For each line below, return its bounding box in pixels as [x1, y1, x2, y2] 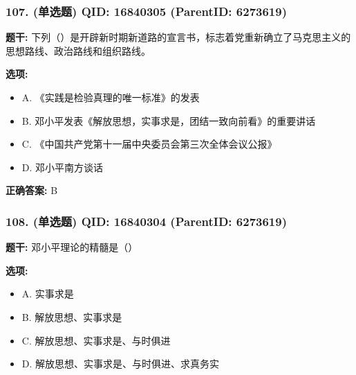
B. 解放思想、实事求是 [21, 309, 122, 324]
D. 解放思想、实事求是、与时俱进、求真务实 [21, 356, 220, 371]
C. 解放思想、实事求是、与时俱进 [21, 333, 171, 347]
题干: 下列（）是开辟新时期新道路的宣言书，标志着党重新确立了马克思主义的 [6, 30, 351, 44]
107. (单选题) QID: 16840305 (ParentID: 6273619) [6, 2, 287, 19]
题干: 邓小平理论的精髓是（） [6, 240, 138, 254]
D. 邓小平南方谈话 [21, 159, 104, 174]
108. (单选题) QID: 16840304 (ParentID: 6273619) [6, 212, 287, 229]
